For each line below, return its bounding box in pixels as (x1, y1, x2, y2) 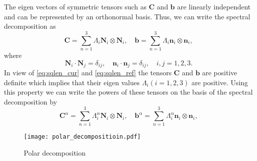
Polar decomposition (24, 148, 86, 158)
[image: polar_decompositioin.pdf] (24, 133, 141, 141)
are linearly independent (177, 1, 251, 11)
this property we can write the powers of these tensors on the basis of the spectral (4, 87, 253, 97)
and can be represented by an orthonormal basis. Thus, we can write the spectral (4, 11, 251, 21)
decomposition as (4, 21, 56, 31)
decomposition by (4, 96, 57, 107)
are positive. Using (191, 77, 248, 87)
